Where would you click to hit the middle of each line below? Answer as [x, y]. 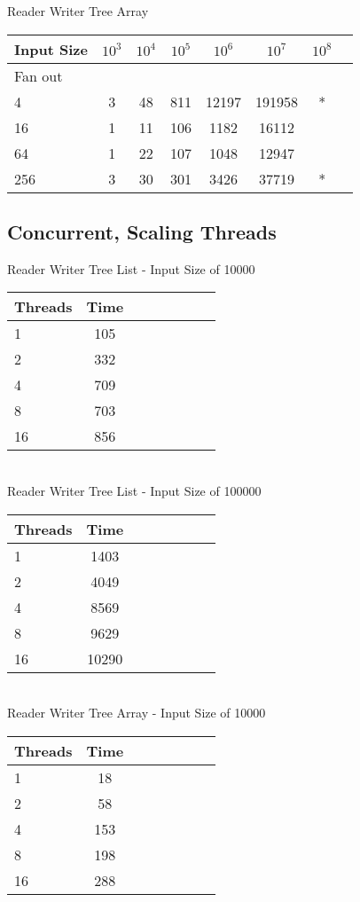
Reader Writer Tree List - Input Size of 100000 [134, 490]
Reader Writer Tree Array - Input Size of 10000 [137, 713]
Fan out [39, 75]
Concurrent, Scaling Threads [142, 231]
